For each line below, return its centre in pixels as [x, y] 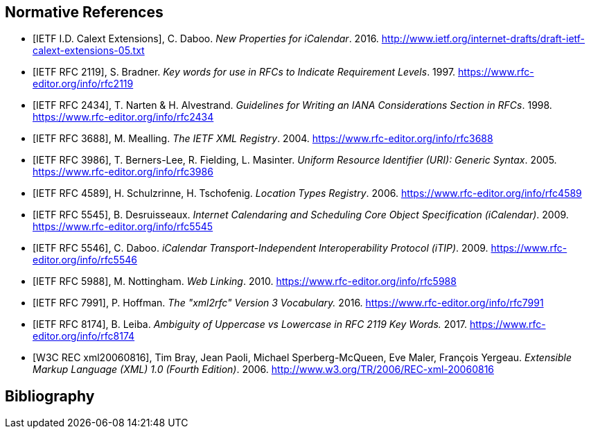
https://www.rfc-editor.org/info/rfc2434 [123, 117]
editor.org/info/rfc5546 [85, 260]
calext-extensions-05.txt [89, 51]
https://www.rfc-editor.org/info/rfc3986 [123, 172]
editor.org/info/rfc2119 [83, 84]
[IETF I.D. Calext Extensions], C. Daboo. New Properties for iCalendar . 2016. [206, 39]
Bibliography [50, 396]
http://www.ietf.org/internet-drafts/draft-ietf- [483, 39]
